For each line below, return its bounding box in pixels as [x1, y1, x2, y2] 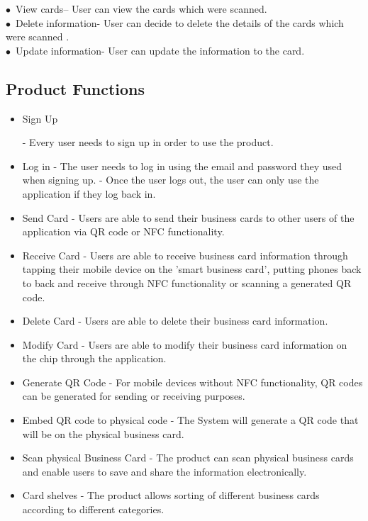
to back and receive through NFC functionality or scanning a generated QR [22, 275, 352, 290]
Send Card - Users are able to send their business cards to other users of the [22, 210, 355, 225]
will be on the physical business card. [22, 426, 184, 441]
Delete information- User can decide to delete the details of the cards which [15, 15, 344, 30]
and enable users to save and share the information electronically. [22, 464, 307, 478]
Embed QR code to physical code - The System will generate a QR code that [22, 413, 359, 427]
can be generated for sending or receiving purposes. [22, 388, 245, 403]
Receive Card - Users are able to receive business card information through [22, 247, 348, 262]
